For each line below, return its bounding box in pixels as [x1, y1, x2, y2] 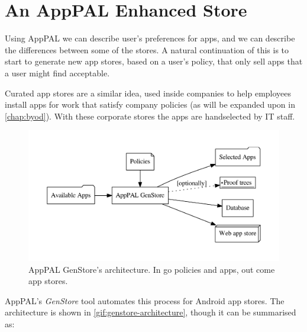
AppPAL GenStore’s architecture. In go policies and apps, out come [28, 263, 275, 275]
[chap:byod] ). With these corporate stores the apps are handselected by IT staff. [5, 109, 295, 122]
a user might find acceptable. [5, 66, 110, 79]
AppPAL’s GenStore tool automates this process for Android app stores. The [5, 294, 285, 307]
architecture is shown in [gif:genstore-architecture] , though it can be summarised [5, 306, 296, 318]
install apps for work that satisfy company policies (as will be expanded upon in [5, 98, 295, 111]
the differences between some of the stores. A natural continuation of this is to [5, 43, 289, 56]
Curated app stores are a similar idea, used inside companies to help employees [5, 86, 292, 99]
